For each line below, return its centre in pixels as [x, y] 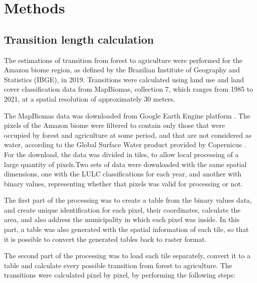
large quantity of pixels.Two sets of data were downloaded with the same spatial [125, 164]
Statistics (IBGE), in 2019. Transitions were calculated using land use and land [124, 79]
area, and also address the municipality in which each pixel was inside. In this [122, 219]
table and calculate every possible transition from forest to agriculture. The [118, 265]
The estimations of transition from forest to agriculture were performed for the [123, 60]
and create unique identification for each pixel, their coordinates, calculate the [122, 209]
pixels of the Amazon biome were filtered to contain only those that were [115, 125]
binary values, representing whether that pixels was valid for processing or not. [123, 183]
